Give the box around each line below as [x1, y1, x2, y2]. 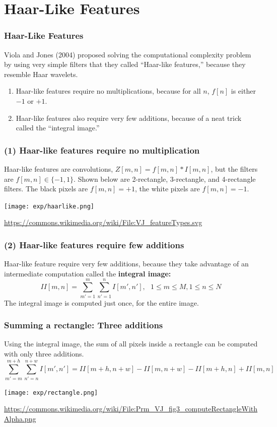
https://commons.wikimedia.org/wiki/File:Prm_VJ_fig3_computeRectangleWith [4, 403, 258, 414]
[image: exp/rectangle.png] [4, 389, 98, 396]
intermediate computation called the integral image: [4, 268, 171, 278]
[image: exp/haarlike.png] [4, 202, 94, 210]
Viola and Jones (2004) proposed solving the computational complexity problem [4, 49, 251, 59]
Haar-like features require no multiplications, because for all [16, 86, 201, 96]
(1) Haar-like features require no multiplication [4, 144, 200, 156]
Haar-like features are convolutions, [4, 163, 113, 174]
